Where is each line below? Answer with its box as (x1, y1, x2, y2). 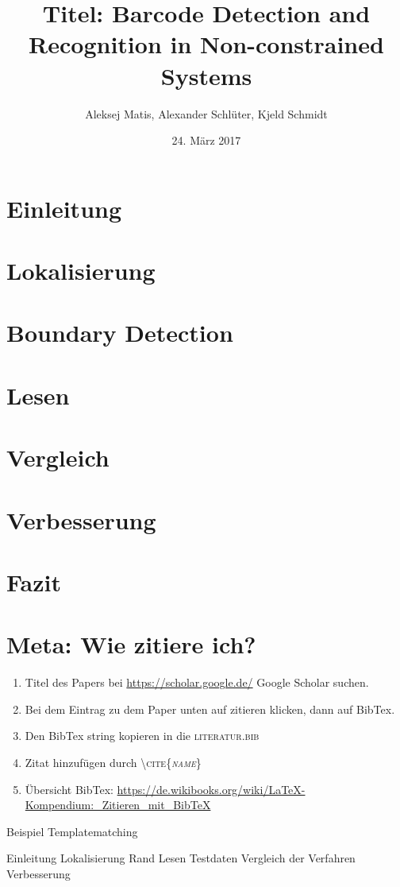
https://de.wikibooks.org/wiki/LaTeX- (117, 780, 306, 797)
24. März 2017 (171, 132, 241, 149)
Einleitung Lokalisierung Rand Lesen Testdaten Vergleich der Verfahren (6, 850, 356, 866)
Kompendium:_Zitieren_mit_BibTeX (25, 796, 211, 813)
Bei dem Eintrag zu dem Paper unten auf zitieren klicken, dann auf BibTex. (25, 700, 395, 717)
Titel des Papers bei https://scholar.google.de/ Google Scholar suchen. (25, 674, 369, 691)
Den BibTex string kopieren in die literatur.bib (25, 727, 260, 744)
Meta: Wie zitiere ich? (6, 628, 256, 660)
